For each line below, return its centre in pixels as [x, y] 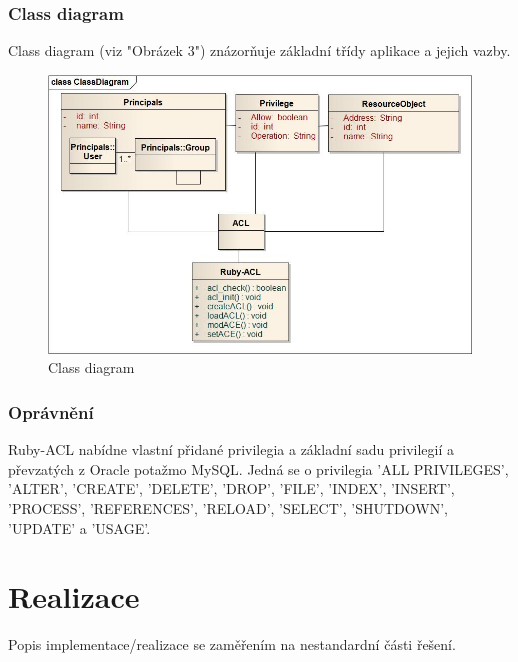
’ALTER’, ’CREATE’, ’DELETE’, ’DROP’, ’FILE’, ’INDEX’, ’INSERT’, [231, 488]
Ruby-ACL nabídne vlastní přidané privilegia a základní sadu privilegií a [231, 449]
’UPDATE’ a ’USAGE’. [79, 527]
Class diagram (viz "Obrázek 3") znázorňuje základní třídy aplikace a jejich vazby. [259, 50]
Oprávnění [51, 411]
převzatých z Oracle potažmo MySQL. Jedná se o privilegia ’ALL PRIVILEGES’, [258, 468]
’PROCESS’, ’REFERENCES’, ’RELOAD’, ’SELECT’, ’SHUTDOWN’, [228, 508]
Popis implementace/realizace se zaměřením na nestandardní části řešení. [232, 644]
